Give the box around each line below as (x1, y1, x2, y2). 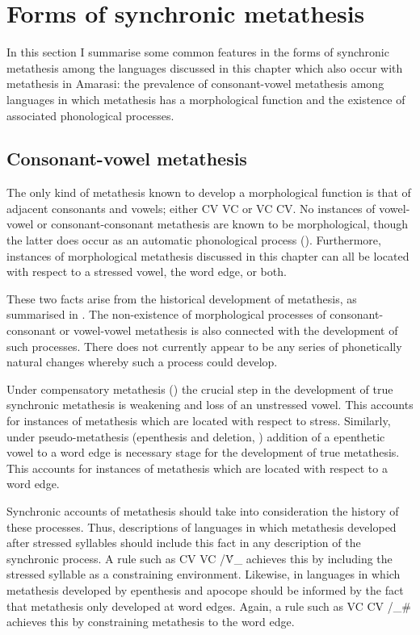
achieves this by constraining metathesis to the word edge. (6, 613, 295, 630)
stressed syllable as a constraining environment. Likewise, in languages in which (6, 566, 401, 583)
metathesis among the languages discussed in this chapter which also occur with (6, 59, 403, 76)
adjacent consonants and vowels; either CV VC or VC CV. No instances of (6, 199, 376, 216)
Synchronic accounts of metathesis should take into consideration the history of (6, 502, 399, 519)
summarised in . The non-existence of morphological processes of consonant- (6, 306, 384, 323)
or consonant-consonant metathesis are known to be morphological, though (37, 215, 409, 232)
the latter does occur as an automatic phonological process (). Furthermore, (6, 232, 381, 249)
